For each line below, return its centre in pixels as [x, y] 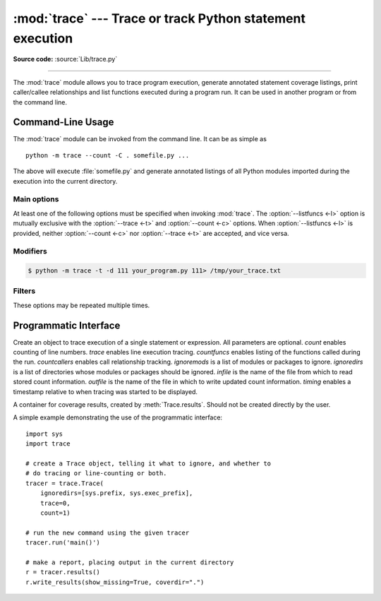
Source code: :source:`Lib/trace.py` [65, 59]
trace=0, [55, 503]
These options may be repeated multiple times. [81, 305]
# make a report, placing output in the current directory [130, 562]
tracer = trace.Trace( [65, 483]
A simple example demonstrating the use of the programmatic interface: [117, 417]
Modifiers [30, 251]
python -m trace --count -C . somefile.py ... [108, 155]
